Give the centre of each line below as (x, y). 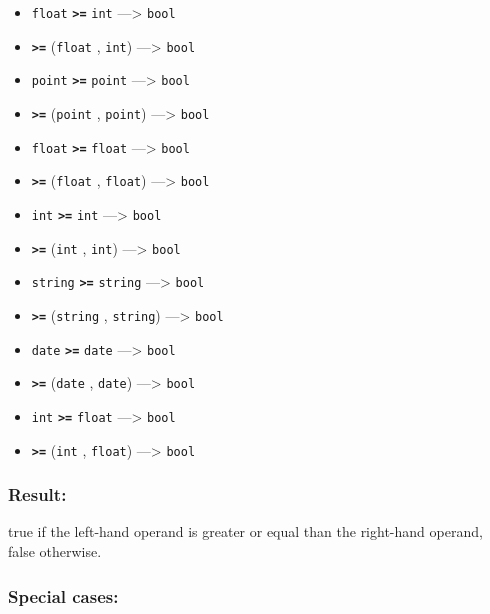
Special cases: (63, 595)
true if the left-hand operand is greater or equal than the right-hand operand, (245, 531)
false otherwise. (55, 551)
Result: (37, 494)
